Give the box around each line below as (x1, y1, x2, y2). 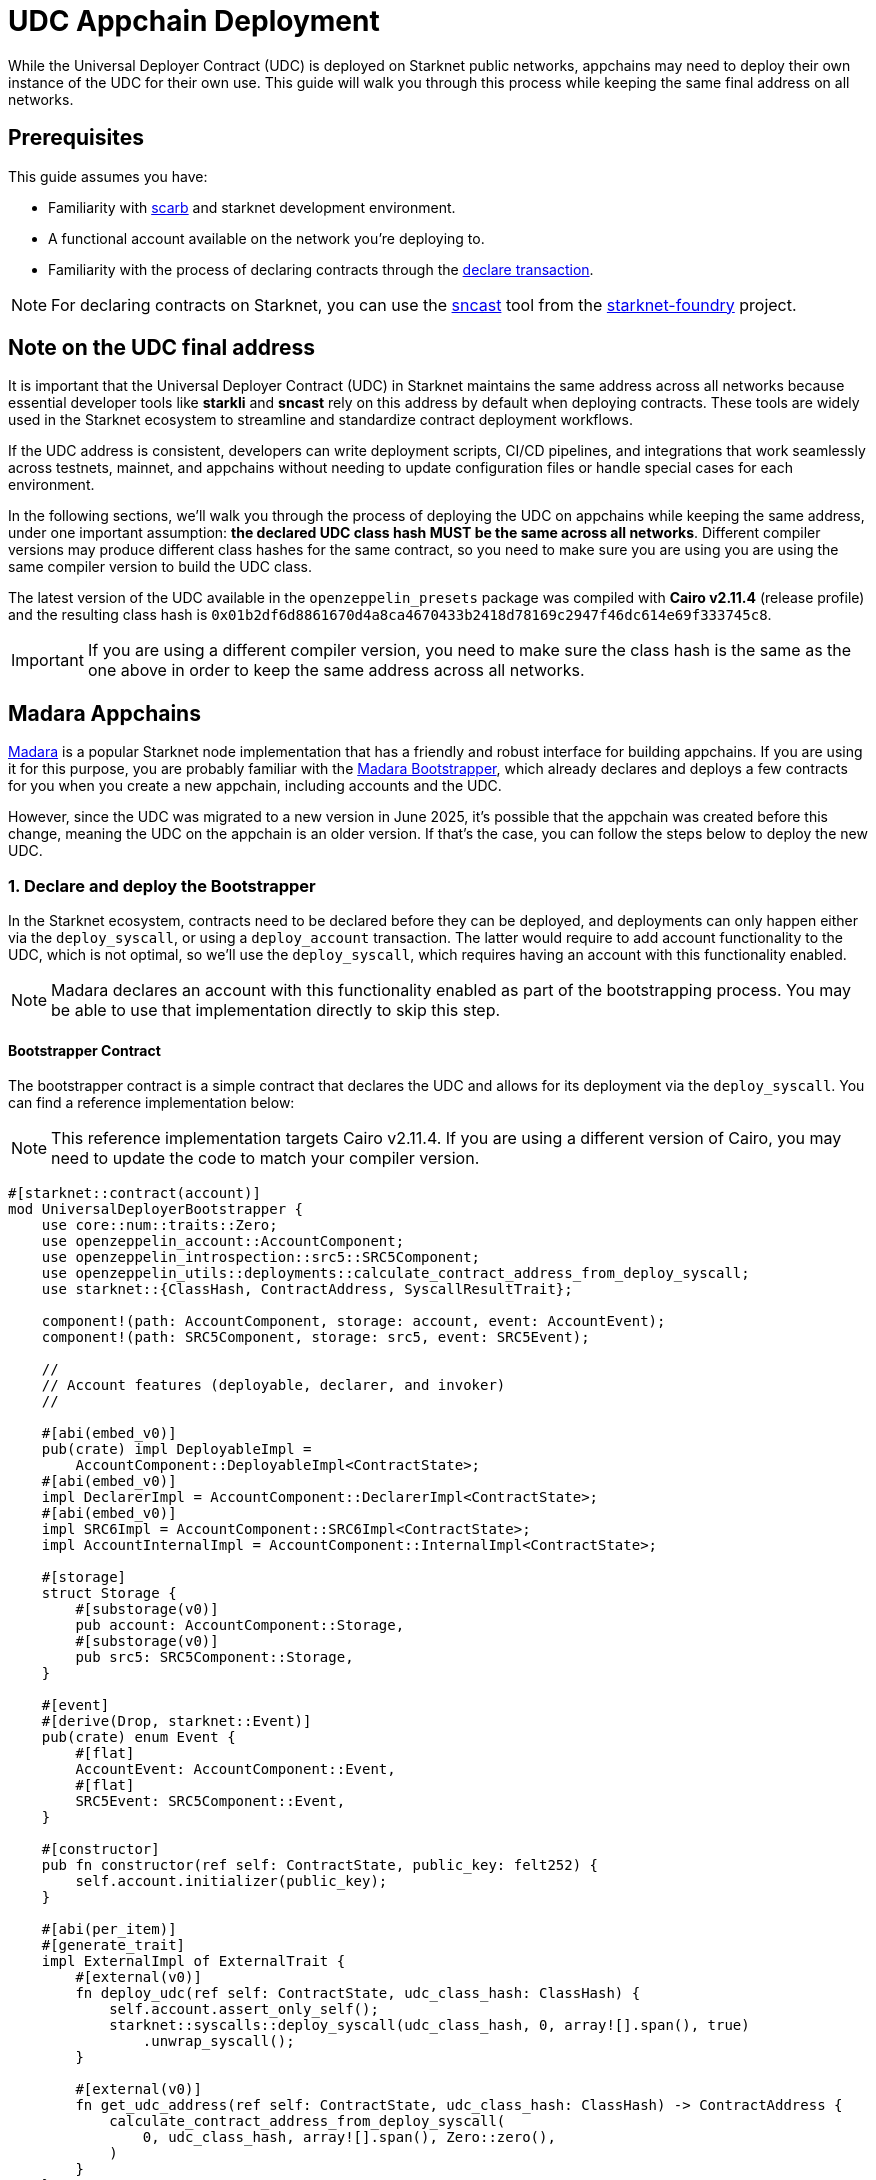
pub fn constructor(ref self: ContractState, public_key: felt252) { (41, 1857, 599, 1874)
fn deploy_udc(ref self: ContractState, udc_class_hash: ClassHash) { (75, 1985, 641, 2002)
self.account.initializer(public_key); (75, 1873, 388, 1890)
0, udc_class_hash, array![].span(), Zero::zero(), (142, 2129, 556, 2146)
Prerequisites (8, 125, 144, 151)
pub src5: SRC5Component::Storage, (75, 1649, 354, 1666)
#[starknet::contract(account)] (8, 1185, 261, 1202)
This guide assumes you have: (8, 167, 208, 185)
